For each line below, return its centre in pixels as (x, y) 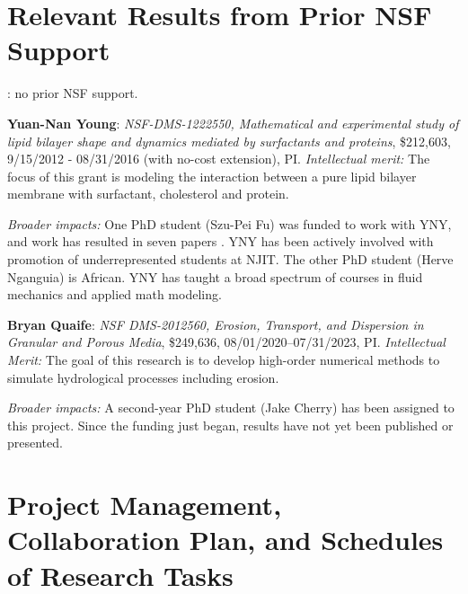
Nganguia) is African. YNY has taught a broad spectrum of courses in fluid (215, 276)
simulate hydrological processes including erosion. (143, 377)
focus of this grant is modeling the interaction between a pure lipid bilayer (212, 176)
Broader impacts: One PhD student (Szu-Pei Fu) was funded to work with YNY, (230, 223)
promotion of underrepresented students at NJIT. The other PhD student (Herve (230, 259)
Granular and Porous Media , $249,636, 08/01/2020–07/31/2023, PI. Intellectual (226, 342)
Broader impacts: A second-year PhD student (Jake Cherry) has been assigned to (231, 408)
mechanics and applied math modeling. (115, 294)
